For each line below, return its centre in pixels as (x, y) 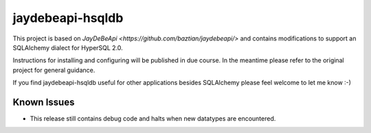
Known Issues (44, 102)
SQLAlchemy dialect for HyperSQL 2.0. (68, 47)
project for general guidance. (54, 70)
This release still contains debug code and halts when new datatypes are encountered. (153, 119)
